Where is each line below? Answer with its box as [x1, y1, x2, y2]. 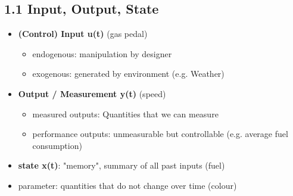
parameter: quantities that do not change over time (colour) [18, 179, 237, 191]
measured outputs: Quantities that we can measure [32, 107, 219, 120]
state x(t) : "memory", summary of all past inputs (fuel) [18, 159, 225, 172]
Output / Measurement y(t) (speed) [18, 87, 166, 99]
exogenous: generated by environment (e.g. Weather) [32, 67, 225, 80]
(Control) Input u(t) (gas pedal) [18, 27, 148, 40]
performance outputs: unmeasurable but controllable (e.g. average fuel [32, 127, 288, 140]
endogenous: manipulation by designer [32, 47, 172, 60]
